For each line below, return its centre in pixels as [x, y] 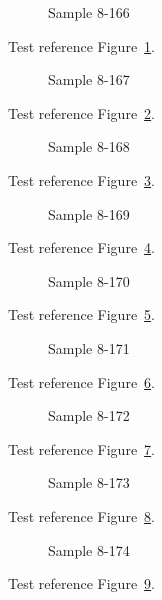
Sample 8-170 [89, 280]
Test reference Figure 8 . [81, 515]
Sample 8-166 [89, 12]
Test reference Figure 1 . [81, 45]
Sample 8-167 [89, 79]
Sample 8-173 [89, 482]
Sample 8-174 [89, 549]
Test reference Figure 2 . [81, 112]
